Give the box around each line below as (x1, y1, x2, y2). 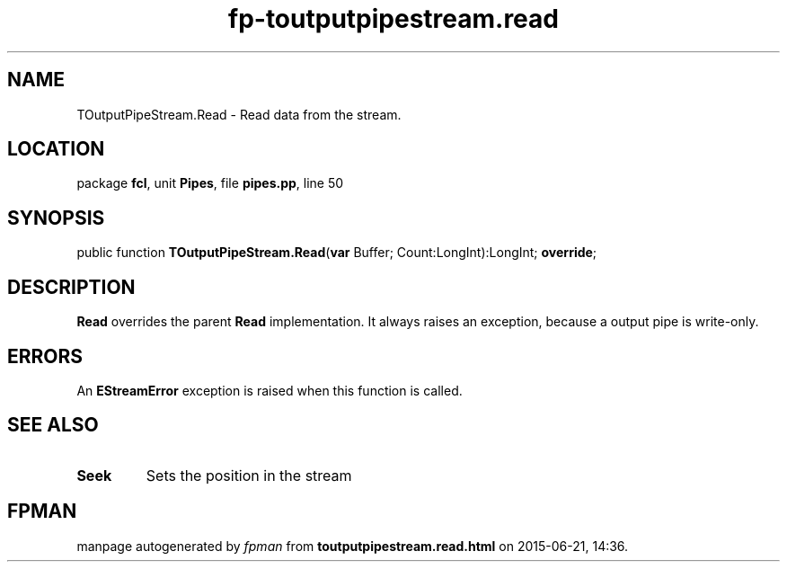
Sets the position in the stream (146, 466, 352, 485)
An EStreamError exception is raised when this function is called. (76, 382, 463, 398)
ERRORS (7, 344, 84, 368)
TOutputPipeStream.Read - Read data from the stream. (76, 106, 402, 122)
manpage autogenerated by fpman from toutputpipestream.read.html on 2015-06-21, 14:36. (76, 538, 629, 554)
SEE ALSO (7, 413, 99, 437)
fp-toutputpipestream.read (228, 4, 559, 34)
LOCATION (7, 138, 105, 161)
